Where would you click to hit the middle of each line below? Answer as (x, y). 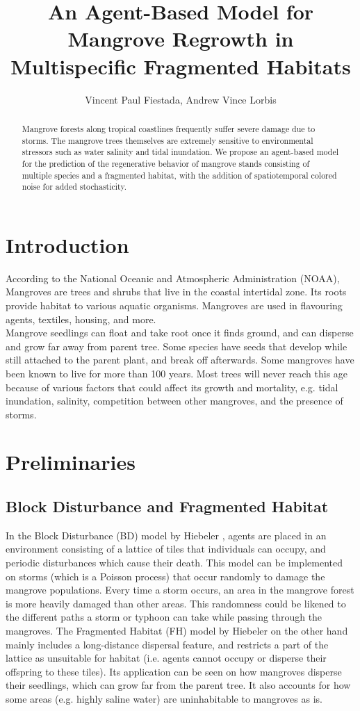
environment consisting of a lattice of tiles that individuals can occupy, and (166, 549)
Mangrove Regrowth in (181, 39)
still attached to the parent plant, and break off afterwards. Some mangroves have (180, 360)
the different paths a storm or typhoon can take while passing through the (164, 617)
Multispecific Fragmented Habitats (181, 66)
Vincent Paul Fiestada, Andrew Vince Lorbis (181, 99)
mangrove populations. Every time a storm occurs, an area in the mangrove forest (180, 590)
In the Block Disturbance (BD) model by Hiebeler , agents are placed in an (166, 535)
